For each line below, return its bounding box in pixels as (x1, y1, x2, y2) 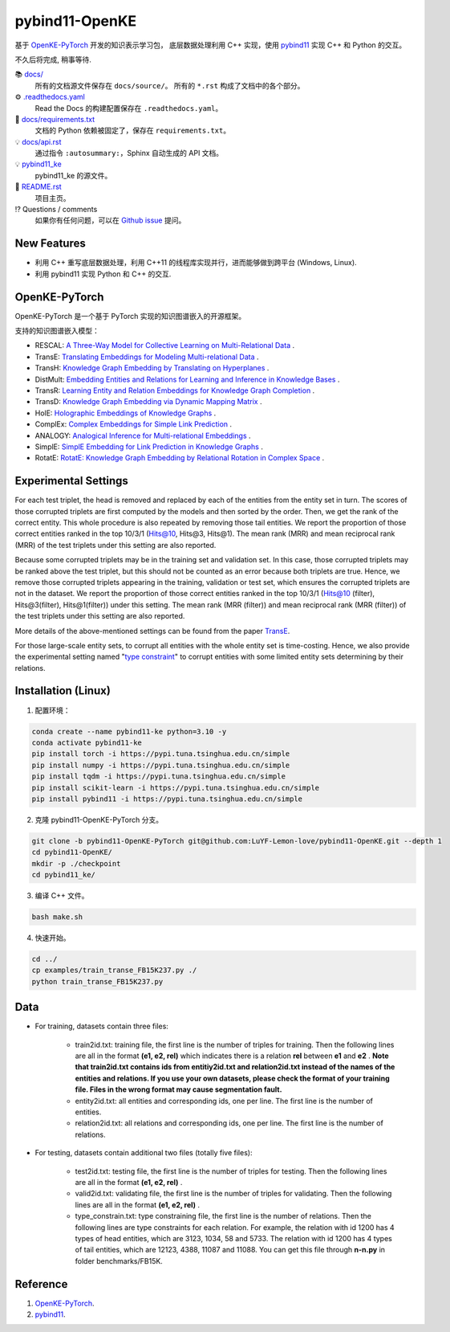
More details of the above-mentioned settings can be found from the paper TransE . (14, 626, 290, 635)
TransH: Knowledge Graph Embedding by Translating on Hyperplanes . (34, 363, 270, 373)
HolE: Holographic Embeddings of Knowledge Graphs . (34, 408, 217, 418)
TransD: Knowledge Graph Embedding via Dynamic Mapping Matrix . (34, 397, 262, 407)
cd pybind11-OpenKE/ (31, 848, 112, 857)
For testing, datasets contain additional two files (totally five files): (34, 1148, 253, 1158)
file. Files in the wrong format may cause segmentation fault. (75, 1085, 282, 1094)
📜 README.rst (14, 182, 62, 192)
